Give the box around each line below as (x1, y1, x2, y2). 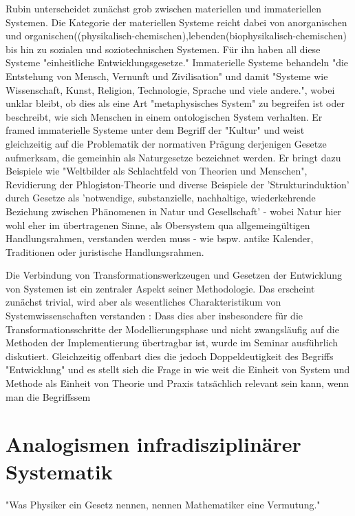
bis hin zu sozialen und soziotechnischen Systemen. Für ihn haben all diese (6, 41, 321, 56)
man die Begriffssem (6, 389, 91, 404)
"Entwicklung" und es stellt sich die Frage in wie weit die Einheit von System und (6, 362, 350, 377)
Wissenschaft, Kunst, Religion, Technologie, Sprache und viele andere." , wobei (6, 82, 335, 97)
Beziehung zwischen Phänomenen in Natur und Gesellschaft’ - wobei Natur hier (6, 204, 342, 218)
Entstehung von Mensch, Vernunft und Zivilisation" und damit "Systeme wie (6, 68, 328, 83)
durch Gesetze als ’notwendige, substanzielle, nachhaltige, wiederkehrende (6, 190, 316, 205)
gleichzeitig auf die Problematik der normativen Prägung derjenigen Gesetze (6, 136, 327, 150)
